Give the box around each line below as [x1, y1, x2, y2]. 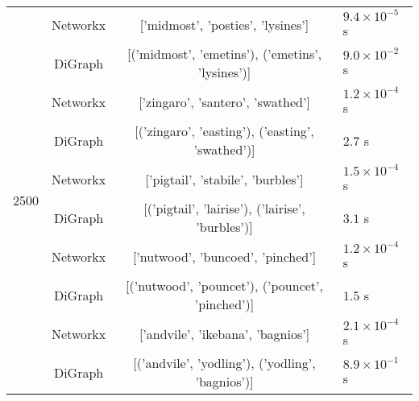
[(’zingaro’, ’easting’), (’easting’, [135, 122, 314, 140]
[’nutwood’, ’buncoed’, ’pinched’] [132, 246, 317, 266]
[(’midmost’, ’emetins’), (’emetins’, [127, 44, 322, 63]
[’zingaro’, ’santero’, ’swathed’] [139, 92, 310, 111]
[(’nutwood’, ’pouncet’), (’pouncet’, [126, 276, 323, 295]
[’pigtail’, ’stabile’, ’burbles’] [145, 169, 304, 188]
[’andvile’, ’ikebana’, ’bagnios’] [139, 324, 310, 343]
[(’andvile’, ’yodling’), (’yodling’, [133, 353, 316, 372]
